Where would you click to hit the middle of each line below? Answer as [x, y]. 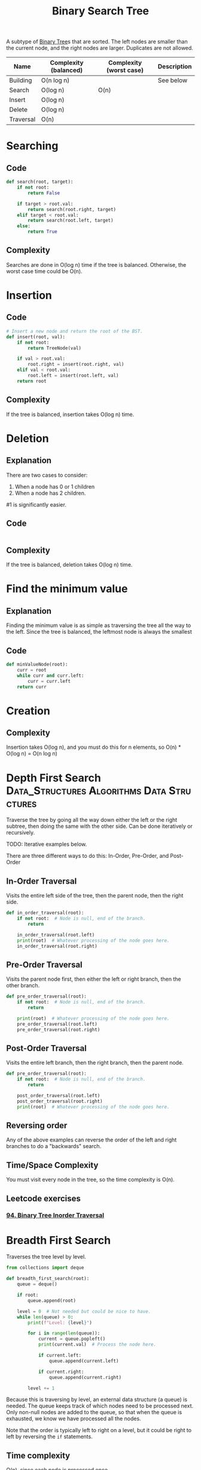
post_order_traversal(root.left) [59, 1095]
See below [173, 80]
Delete [19, 110]
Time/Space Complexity [52, 1165]
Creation [28, 711]
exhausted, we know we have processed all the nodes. [74, 1418]
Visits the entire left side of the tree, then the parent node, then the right [95, 896]
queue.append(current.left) [84, 1361]
